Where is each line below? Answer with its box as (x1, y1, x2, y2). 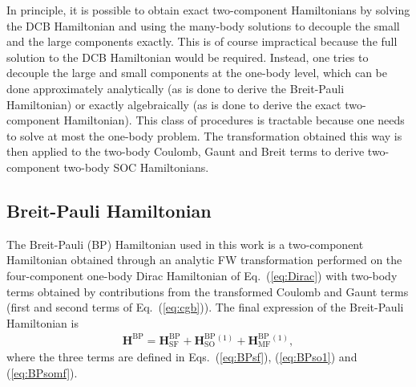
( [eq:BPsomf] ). (6, 364, 78, 381)
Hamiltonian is (6, 314, 79, 331)
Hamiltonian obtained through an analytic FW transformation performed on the (6, 251, 402, 268)
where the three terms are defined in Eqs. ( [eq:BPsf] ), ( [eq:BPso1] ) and (6, 348, 357, 365)
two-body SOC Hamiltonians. (63, 158, 209, 175)
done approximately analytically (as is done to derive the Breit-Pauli (6, 79, 345, 96)
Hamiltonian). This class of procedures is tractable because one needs (63, 112, 405, 128)
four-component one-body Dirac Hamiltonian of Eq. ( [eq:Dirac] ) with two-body (6, 267, 398, 283)
